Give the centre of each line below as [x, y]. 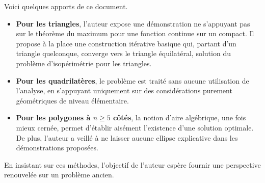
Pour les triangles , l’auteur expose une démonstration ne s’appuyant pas [133, 23]
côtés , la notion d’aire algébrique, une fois [180, 117]
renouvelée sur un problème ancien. [59, 175]
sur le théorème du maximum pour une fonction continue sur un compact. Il [135, 33]
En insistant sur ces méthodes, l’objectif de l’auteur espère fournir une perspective [132, 164]
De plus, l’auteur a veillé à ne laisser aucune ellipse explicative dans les [127, 137]
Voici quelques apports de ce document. [66, 6]
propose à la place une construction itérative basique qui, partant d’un [126, 43]
